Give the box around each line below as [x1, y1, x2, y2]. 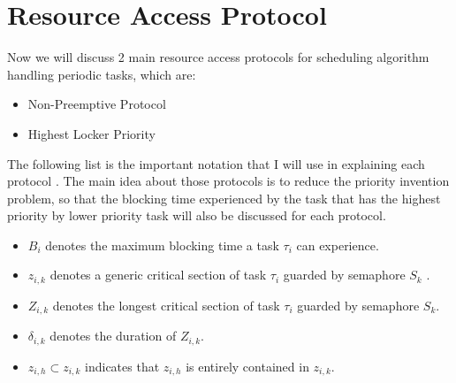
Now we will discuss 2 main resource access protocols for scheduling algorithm [7, 48, 429, 66]
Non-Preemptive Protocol [27, 95, 166, 113]
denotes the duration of [49, 326, 177, 345]
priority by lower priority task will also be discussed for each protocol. [7, 206, 386, 225]
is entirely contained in [186, 356, 309, 375]
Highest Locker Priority [27, 124, 156, 142]
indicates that [85, 356, 160, 375]
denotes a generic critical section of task [49, 265, 267, 284]
